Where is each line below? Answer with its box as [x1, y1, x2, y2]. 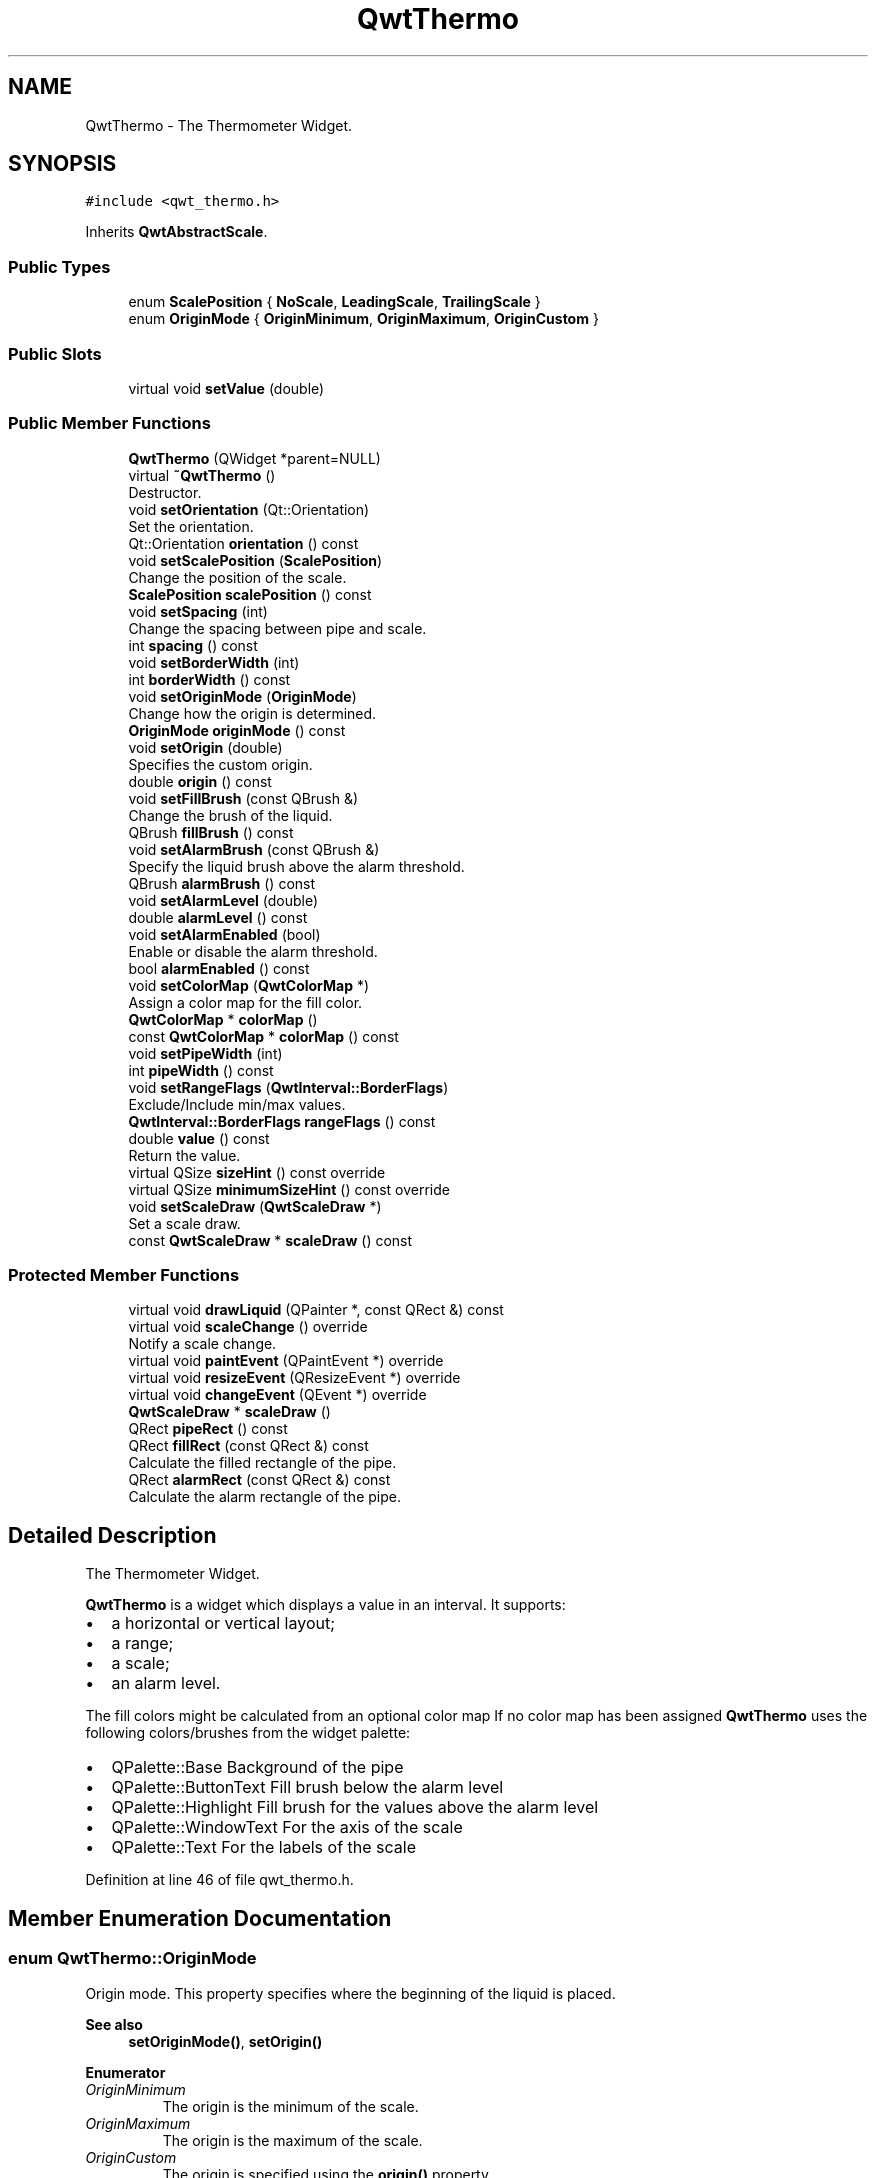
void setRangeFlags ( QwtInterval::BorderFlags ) [128, 1078, 449, 1096]
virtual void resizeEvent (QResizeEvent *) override [128, 1369, 461, 1387]
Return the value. [128, 1146, 241, 1164]
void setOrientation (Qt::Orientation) [128, 500, 370, 518]
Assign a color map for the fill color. [128, 993, 363, 1011]
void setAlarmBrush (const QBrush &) [128, 840, 380, 858]
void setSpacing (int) [128, 602, 268, 620]
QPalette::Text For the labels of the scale [111, 1837, 417, 1858]
